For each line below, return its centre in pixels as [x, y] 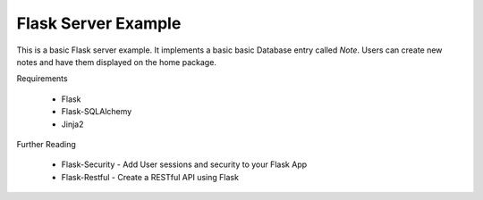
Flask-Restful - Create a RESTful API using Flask [150, 177]
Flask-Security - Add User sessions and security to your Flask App [184, 164]
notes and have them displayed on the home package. [116, 62]
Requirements [42, 79]
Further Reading [46, 144]
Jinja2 [72, 124]
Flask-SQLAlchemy [97, 112]
